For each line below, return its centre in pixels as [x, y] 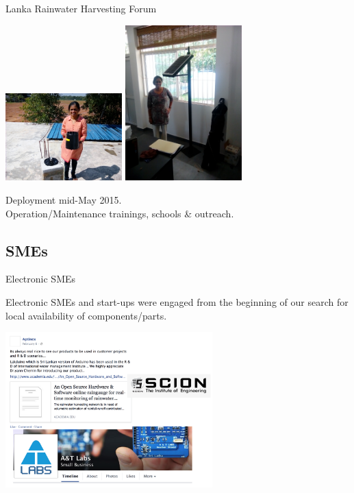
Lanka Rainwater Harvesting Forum [81, 8]
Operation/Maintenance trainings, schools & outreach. [120, 213]
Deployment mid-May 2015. [64, 199]
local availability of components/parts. [86, 315]
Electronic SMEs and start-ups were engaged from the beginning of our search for [177, 301]
